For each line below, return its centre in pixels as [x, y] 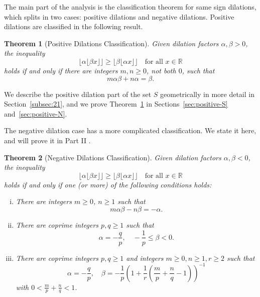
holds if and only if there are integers [61, 70]
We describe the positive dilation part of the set [78, 94]
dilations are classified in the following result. [74, 26]
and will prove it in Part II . [47, 140]
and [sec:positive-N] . [36, 113]
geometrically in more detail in [207, 94]
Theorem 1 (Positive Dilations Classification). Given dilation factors [111, 43]
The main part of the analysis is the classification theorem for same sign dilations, [130, 7]
